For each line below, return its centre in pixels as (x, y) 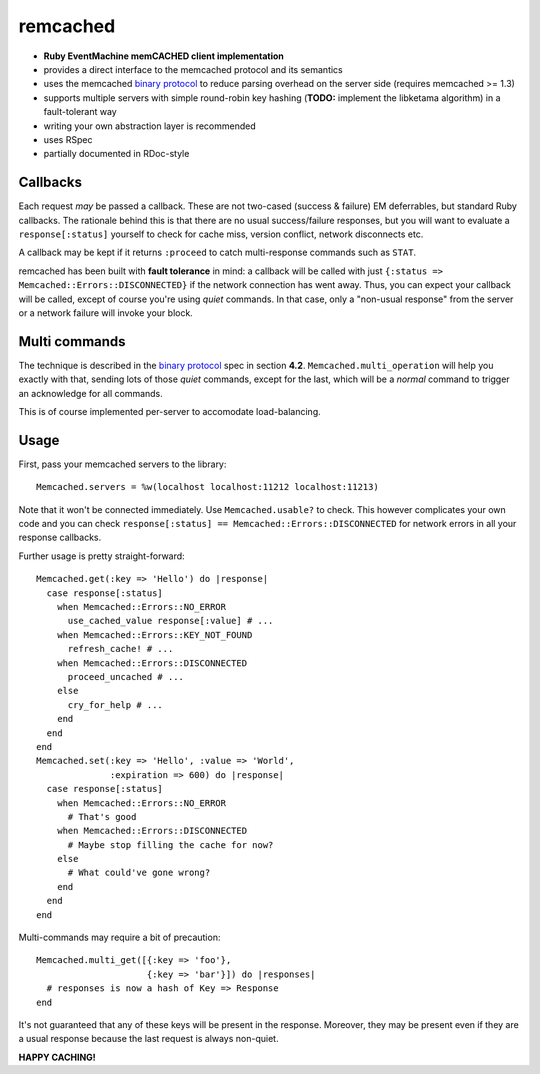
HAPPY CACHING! (57, 1057)
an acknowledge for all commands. (91, 393)
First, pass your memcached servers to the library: (122, 464)
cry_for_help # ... (115, 704)
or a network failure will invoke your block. (106, 312)
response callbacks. (60, 537)
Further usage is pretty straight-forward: (101, 556)
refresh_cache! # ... (120, 649)
